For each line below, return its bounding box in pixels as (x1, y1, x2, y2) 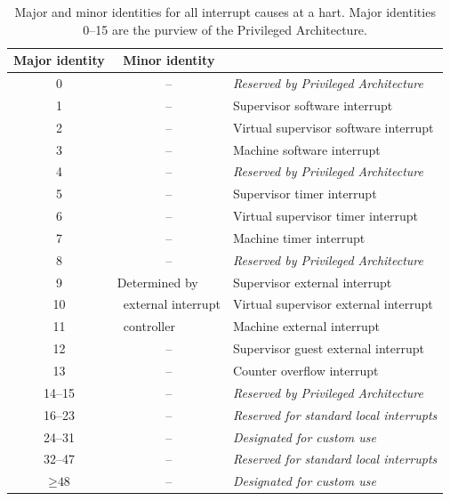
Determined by (117, 272, 198, 291)
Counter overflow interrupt (232, 361, 379, 379)
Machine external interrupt (232, 317, 380, 335)
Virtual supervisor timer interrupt (232, 206, 418, 225)
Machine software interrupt (232, 140, 381, 158)
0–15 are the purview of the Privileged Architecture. (83, 20, 367, 38)
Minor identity (123, 51, 215, 69)
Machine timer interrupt (232, 228, 366, 246)
